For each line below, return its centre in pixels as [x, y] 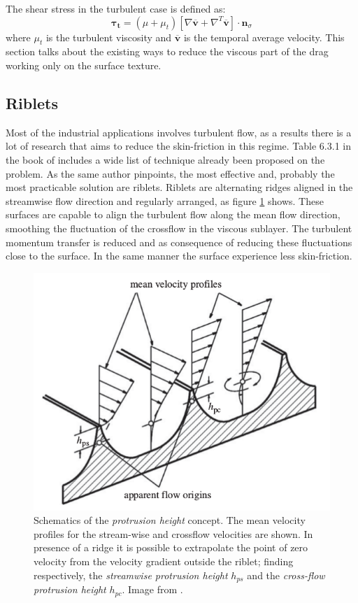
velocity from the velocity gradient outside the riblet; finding [164, 561]
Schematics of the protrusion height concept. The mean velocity [170, 520]
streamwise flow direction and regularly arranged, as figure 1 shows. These [165, 200]
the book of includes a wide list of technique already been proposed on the [165, 159]
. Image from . [152, 589]
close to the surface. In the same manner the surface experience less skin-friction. [179, 256]
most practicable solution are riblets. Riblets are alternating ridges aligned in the [179, 187]
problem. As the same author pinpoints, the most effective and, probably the [170, 173]
